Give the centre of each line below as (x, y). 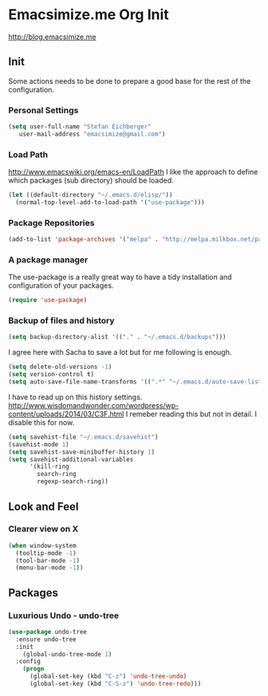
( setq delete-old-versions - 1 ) (60, 367)
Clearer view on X (43, 529)
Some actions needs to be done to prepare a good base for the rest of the (130, 81)
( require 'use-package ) (48, 301)
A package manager (48, 259)
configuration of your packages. (61, 285)
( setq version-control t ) (51, 375)
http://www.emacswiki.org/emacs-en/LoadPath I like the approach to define (133, 172)
